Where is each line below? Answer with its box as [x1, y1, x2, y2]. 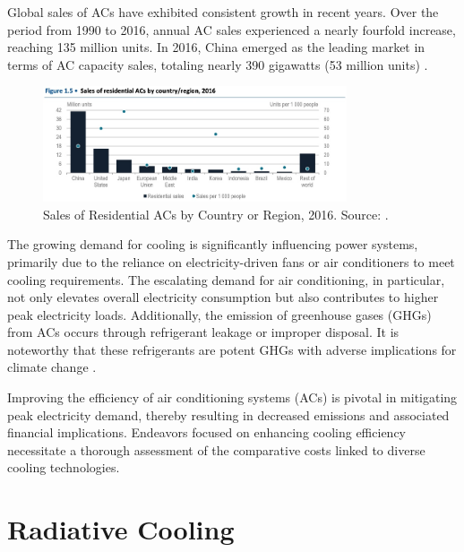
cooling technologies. [7, 458, 120, 477]
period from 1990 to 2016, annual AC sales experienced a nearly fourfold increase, [7, 20, 456, 39]
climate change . [7, 358, 97, 376]
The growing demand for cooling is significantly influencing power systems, [7, 235, 418, 254]
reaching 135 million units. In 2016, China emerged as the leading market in [7, 38, 425, 56]
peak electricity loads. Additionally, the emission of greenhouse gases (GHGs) [7, 305, 432, 323]
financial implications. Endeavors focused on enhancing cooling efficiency [7, 423, 406, 442]
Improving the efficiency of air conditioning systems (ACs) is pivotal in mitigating [7, 388, 458, 407]
